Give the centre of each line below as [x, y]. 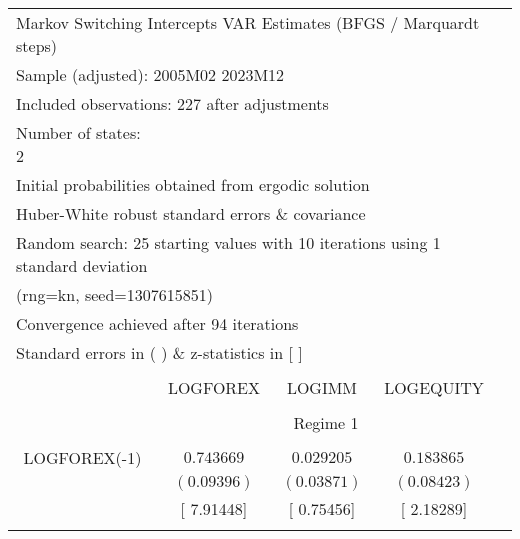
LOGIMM [322, 387]
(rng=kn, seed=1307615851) [115, 294]
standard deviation [82, 265]
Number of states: [78, 132]
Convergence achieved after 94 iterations [157, 323]
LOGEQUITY [434, 387]
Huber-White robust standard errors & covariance [191, 213]
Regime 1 [326, 422]
